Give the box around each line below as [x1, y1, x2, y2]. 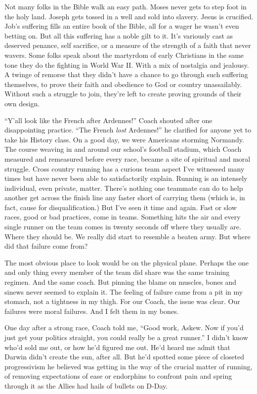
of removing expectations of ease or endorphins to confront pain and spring [4, 371, 232, 381]
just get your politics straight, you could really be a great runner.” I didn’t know [4, 332, 248, 342]
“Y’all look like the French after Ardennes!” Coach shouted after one [4, 115, 213, 125]
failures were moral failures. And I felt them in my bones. [4, 306, 179, 316]
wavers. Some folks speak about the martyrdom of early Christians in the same [4, 49, 244, 60]
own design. [4, 98, 40, 108]
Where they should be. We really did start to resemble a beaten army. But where [4, 231, 251, 241]
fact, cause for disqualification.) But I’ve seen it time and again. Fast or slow [4, 202, 237, 212]
